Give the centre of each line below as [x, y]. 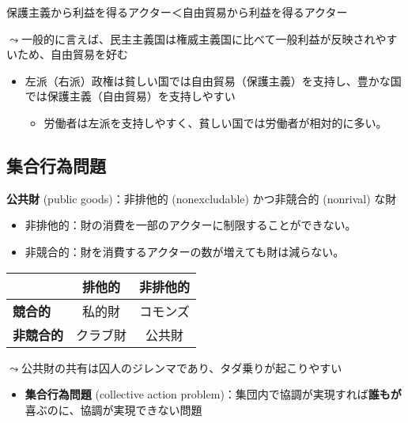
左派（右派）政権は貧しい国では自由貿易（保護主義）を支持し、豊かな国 [213, 80]
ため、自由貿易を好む [72, 54]
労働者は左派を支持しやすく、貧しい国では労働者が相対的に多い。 [215, 122]
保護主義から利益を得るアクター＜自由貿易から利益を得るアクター [177, 12]
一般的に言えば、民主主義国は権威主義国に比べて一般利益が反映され [198, 38]
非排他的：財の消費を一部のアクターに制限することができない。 [191, 225]
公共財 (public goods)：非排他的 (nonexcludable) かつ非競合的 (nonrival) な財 [202, 198]
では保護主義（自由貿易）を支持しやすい [130, 96]
